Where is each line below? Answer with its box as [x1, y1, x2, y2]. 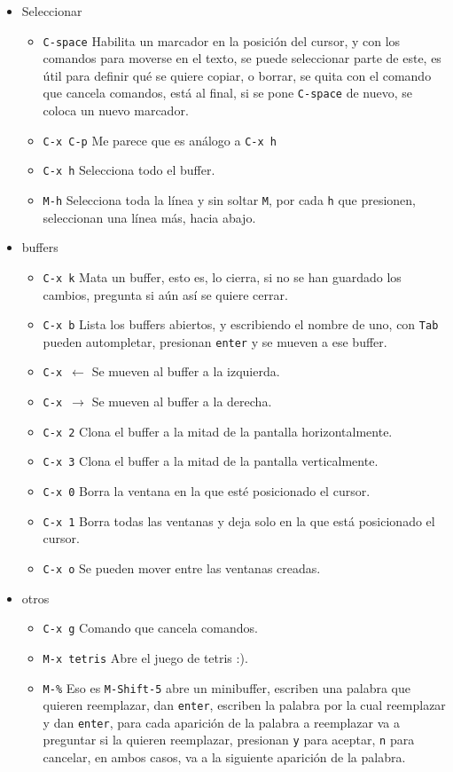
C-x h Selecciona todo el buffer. [43, 161, 215, 179]
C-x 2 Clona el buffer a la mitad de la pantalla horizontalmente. [43, 421, 393, 440]
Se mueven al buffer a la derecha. [91, 392, 272, 411]
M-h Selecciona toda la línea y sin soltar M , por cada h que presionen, [43, 191, 417, 209]
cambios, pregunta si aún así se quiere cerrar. [43, 285, 288, 303]
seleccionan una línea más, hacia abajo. [43, 208, 256, 226]
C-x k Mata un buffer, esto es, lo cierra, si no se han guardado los [43, 267, 402, 286]
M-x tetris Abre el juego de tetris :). [43, 648, 248, 666]
